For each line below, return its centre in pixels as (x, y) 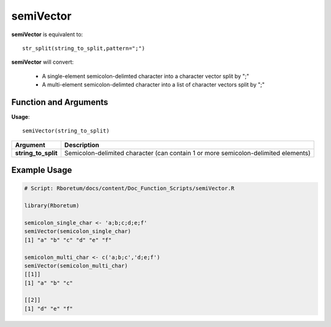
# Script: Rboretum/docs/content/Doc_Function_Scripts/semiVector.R (129, 188)
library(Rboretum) (52, 206)
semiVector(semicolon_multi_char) (76, 266)
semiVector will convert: (43, 62)
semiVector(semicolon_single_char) (78, 231)
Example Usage (42, 170)
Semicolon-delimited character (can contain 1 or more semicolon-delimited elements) (188, 153)
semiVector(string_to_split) (66, 131)
